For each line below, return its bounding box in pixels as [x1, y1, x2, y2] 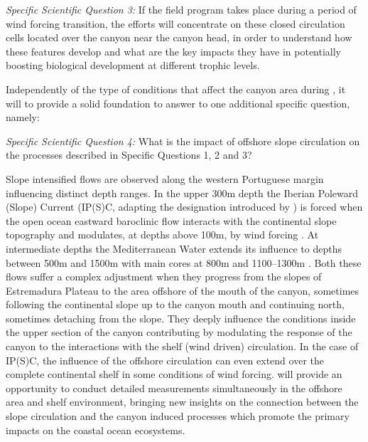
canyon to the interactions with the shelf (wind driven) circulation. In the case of [6, 339, 359, 354]
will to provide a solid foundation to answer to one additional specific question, [6, 95, 350, 110]
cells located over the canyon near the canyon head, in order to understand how [6, 30, 352, 45]
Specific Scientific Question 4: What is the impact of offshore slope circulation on [6, 133, 360, 148]
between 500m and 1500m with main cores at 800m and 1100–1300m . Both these [6, 255, 362, 270]
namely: [6, 110, 40, 125]
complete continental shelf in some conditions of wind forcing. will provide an [6, 367, 342, 382]
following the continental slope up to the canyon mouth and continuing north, [6, 297, 345, 312]
